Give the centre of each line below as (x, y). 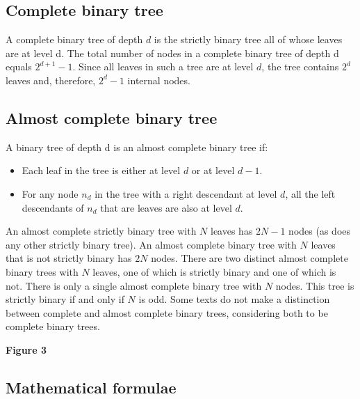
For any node (50, 193)
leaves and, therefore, (51, 80)
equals (19, 66)
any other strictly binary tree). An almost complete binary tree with (151, 244)
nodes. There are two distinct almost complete (249, 258)
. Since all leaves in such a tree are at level (163, 66)
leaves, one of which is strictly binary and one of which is (214, 271)
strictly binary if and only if (65, 299)
